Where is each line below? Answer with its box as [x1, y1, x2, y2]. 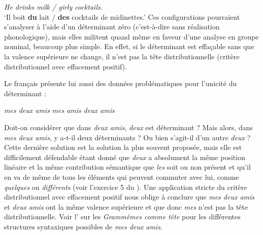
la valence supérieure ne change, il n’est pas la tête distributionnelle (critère [4, 51, 240, 61]
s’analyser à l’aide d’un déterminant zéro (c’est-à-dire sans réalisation [4, 21, 220, 32]
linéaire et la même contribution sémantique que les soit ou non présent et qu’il [4, 162, 251, 172]
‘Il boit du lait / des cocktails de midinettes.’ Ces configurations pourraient [4, 11, 240, 22]
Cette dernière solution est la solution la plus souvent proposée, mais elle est [4, 142, 242, 152]
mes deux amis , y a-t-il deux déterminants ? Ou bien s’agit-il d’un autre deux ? [4, 132, 251, 142]
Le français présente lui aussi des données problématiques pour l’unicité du [4, 78, 237, 89]
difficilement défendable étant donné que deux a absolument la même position [4, 151, 245, 162]
